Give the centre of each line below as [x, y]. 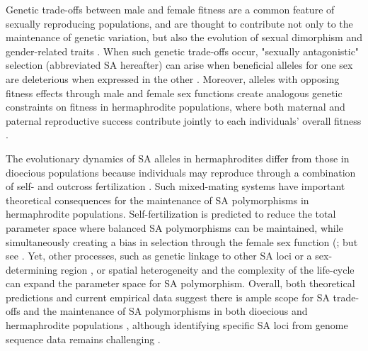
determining [32, 269]
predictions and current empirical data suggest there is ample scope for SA [168, 297]
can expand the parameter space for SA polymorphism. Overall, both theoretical [180, 283]
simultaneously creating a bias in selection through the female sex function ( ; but [182, 241]
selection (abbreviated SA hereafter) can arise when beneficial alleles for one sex [179, 65]
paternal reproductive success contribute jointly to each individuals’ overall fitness [184, 120]
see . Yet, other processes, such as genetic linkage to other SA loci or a [159, 256]
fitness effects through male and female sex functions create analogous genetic [174, 93]
